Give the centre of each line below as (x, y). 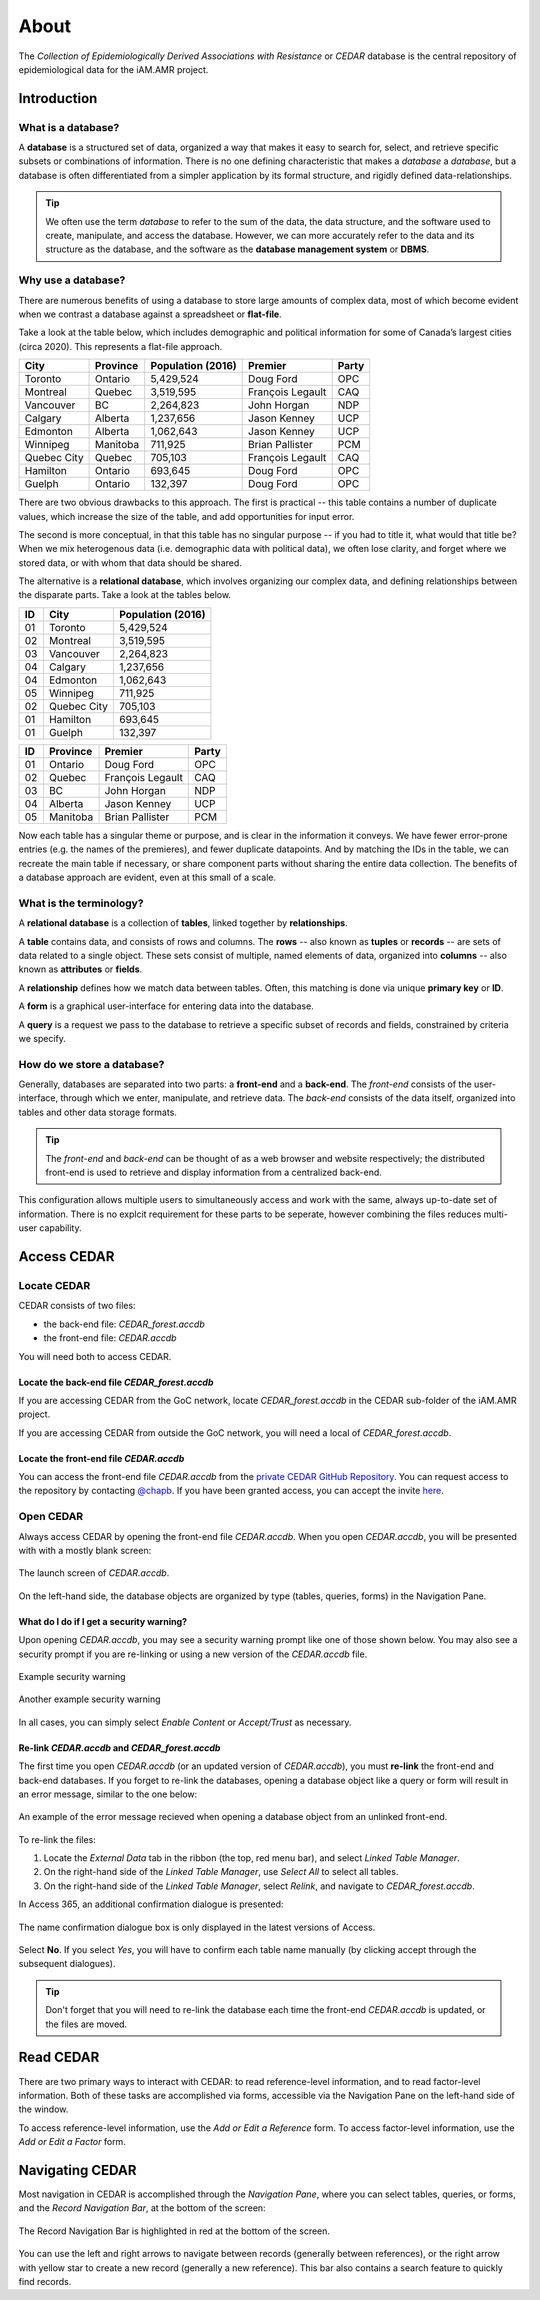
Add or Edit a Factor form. (72, 2142)
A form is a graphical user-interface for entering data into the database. (166, 1006)
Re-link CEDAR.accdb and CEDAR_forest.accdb (119, 1747)
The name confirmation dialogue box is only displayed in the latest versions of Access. (197, 1927)
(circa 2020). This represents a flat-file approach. (120, 346)
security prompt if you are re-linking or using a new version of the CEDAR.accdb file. (193, 1654)
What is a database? (69, 127)
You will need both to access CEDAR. (95, 1356)
